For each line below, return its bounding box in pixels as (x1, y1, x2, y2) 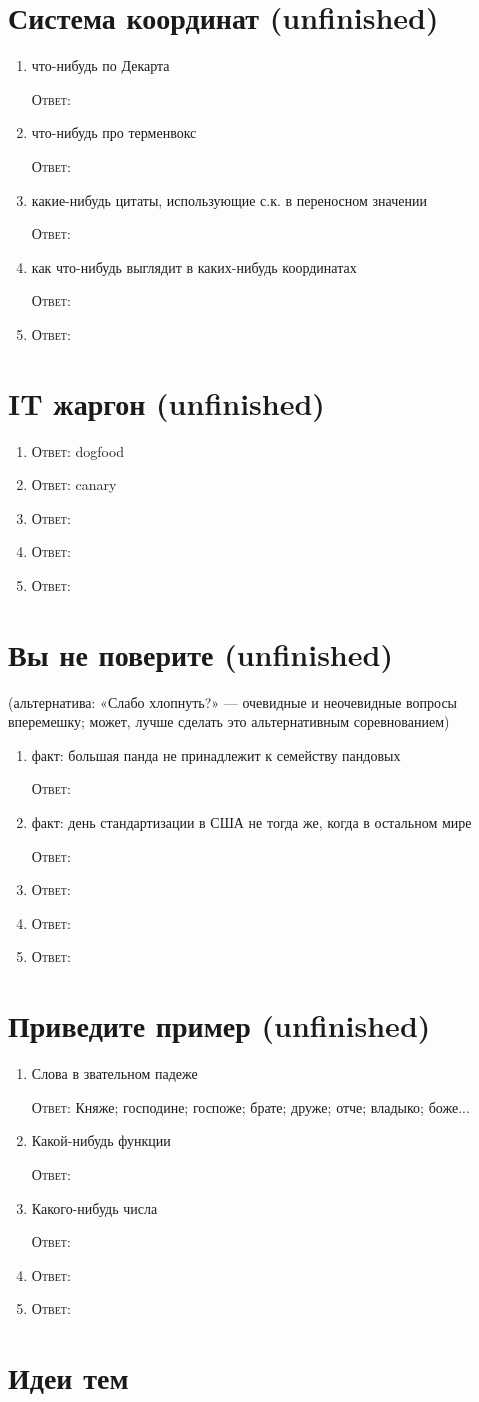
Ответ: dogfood (31, 440, 125, 461)
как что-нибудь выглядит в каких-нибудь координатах (31, 256, 357, 277)
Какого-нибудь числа (31, 1197, 158, 1218)
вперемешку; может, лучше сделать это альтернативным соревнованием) (8, 711, 450, 732)
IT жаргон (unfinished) (8, 382, 325, 423)
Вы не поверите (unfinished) (8, 633, 393, 674)
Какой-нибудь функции (31, 1130, 171, 1151)
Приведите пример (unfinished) (8, 1005, 431, 1046)
